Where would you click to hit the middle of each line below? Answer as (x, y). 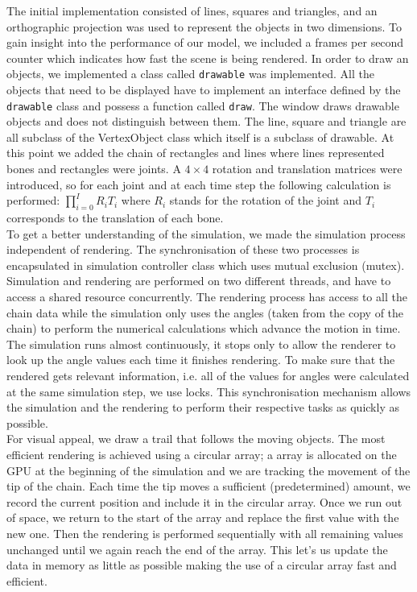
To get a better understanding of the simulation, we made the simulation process (206, 233)
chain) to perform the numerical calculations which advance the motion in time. (204, 328)
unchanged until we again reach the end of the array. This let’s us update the (197, 549)
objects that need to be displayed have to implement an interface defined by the (204, 90)
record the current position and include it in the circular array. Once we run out (204, 501)
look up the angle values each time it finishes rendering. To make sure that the (201, 360)
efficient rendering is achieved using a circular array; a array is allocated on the (202, 454)
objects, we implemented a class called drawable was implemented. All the (190, 74)
